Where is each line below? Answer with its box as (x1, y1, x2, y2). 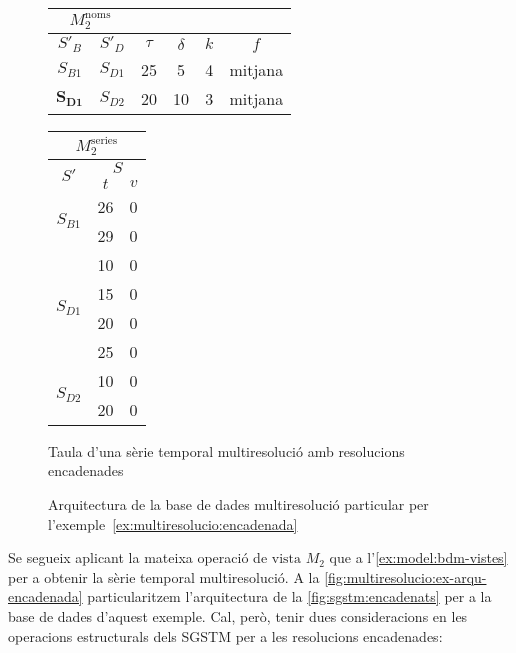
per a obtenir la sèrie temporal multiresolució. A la (8, 566, 320, 587)
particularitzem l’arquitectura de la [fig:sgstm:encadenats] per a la (87, 586, 492, 607)
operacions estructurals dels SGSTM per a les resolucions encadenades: (8, 625, 443, 646)
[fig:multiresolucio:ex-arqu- (324, 566, 487, 587)
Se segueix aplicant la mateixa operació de (8, 547, 268, 568)
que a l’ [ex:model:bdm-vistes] (329, 547, 508, 568)
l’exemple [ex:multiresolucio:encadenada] (48, 513, 298, 534)
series (91, 134, 118, 146)
